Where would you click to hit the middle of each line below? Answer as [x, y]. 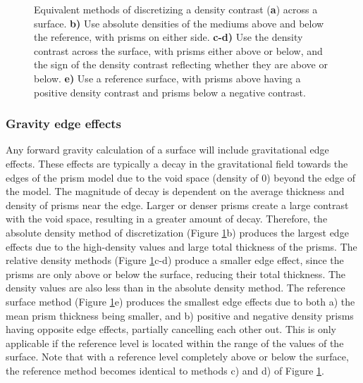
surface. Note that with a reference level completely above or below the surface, [177, 357]
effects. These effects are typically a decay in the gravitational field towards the [177, 163]
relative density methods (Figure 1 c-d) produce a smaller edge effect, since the [175, 260]
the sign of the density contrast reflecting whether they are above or [181, 64]
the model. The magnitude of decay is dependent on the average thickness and [175, 191]
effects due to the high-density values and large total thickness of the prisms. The [181, 246]
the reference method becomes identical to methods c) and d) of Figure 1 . [165, 370]
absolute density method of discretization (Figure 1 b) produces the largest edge [177, 232]
